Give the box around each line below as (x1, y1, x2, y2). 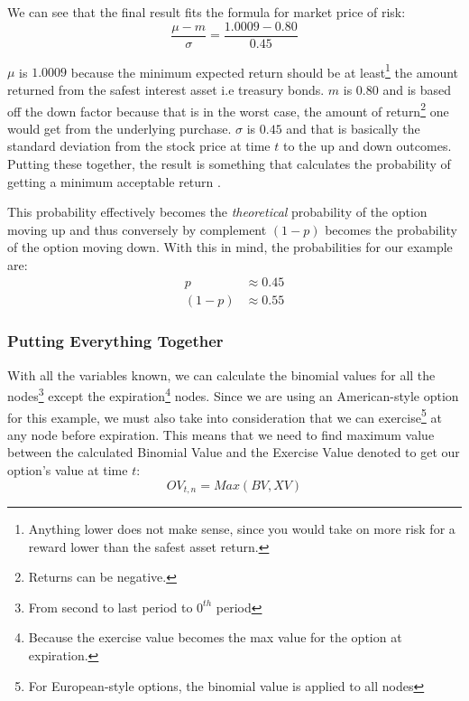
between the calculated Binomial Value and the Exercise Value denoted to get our (7, 443, 460, 462)
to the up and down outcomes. (282, 136, 452, 155)
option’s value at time (7, 461, 128, 480)
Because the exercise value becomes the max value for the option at (28, 628, 402, 647)
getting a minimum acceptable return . (7, 172, 221, 191)
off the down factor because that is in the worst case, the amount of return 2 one (7, 98, 449, 120)
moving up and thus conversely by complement (7, 220, 267, 238)
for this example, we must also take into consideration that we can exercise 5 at (7, 405, 442, 426)
